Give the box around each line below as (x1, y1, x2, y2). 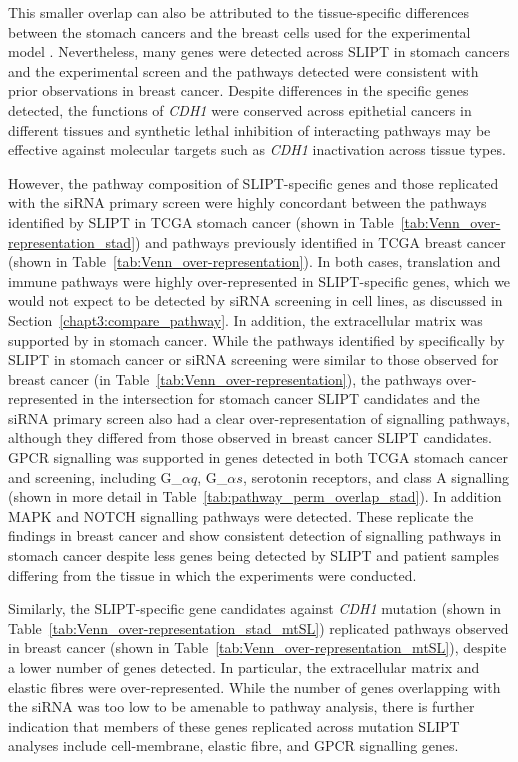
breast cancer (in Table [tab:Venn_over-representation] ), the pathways (8, 368, 442, 389)
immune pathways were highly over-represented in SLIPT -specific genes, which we (8, 270, 511, 291)
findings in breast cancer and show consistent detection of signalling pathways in (8, 525, 502, 546)
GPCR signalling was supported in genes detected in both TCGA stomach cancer (8, 447, 508, 468)
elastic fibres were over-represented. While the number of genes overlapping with (8, 676, 501, 697)
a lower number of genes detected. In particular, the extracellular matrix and (8, 657, 480, 677)
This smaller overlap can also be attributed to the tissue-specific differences (8, 2, 470, 22)
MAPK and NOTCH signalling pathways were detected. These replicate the (8, 505, 474, 526)
